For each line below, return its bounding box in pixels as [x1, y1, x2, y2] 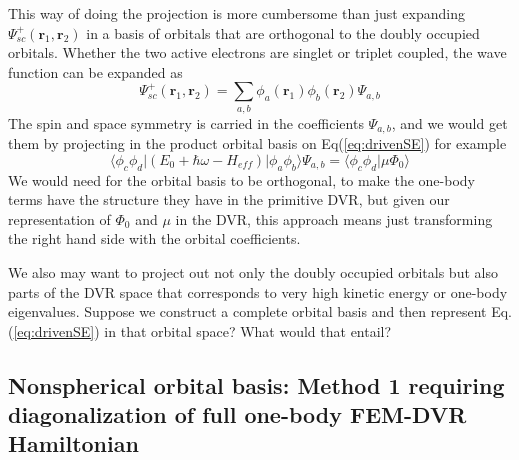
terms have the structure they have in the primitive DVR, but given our [8, 189, 450, 210]
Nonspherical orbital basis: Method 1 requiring [8, 369, 505, 400]
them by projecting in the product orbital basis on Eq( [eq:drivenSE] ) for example [8, 133, 507, 154]
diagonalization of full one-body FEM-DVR [8, 399, 467, 430]
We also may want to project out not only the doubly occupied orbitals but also [8, 261, 498, 282]
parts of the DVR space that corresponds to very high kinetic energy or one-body [8, 281, 508, 302]
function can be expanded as [8, 61, 183, 82]
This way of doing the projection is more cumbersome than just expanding [8, 3, 465, 23]
